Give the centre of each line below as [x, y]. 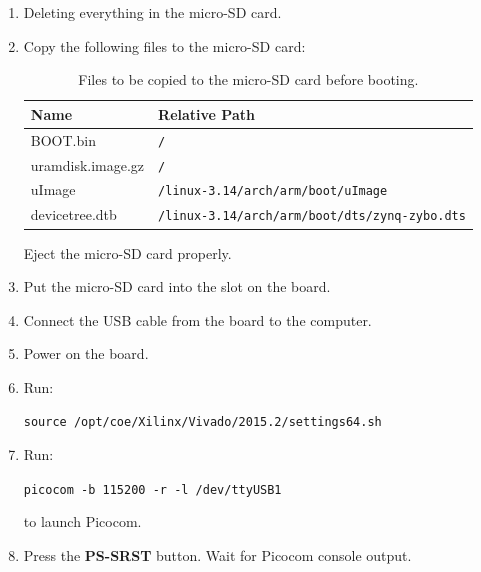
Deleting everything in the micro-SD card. [152, 12]
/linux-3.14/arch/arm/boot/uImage [273, 191]
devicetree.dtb [73, 214]
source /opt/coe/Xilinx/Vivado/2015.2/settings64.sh [202, 422]
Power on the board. [86, 353]
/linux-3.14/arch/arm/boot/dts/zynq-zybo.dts [312, 216]
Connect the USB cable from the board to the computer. [197, 319]
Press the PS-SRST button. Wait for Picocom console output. [217, 554]
